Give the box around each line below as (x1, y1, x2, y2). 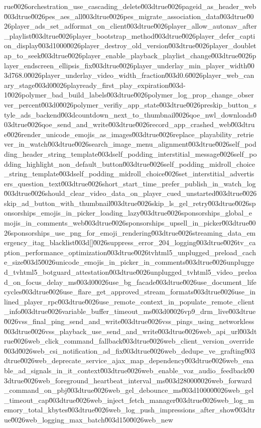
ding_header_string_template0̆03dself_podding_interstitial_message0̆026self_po (4, 148, 257, 159)
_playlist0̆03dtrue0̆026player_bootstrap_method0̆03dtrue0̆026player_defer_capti (4, 30, 255, 41)
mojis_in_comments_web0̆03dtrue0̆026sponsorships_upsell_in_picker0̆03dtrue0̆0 (4, 218, 256, 228)
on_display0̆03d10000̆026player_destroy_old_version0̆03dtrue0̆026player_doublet (4, 40, 256, 51)
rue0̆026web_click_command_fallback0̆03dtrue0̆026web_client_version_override (4, 336, 254, 346)
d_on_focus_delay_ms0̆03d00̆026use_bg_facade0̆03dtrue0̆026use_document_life (4, 276, 256, 287)
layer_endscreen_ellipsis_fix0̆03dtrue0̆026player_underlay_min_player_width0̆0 (4, 60, 254, 70)
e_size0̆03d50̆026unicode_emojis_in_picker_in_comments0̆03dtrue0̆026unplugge (4, 257, 254, 267)
